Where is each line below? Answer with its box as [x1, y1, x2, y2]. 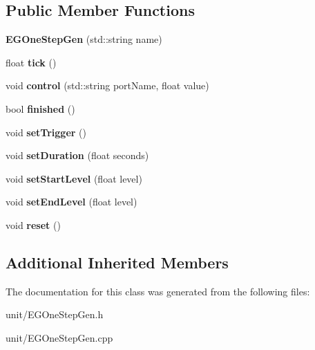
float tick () [6, 55, 57, 69]
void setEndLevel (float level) [6, 194, 137, 209]
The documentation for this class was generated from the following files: [6, 284, 310, 298]
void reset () [6, 217, 61, 232]
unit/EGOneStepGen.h [6, 307, 104, 322]
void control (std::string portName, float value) [6, 78, 209, 93]
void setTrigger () [6, 125, 86, 139]
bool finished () [6, 101, 75, 116]
